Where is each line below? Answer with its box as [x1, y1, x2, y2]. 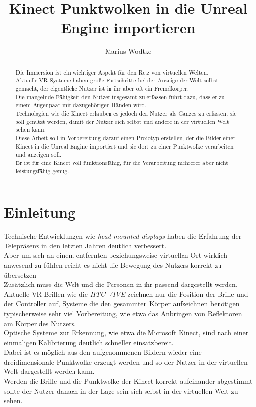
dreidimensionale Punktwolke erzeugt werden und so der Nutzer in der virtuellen [4, 356, 248, 366]
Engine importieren [61, 17, 196, 38]
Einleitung [4, 202, 76, 222]
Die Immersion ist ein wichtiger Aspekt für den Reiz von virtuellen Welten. [15, 68, 209, 76]
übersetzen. [4, 269, 38, 280]
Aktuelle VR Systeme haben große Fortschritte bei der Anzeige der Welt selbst [15, 76, 219, 84]
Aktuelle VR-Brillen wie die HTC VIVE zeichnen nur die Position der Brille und [4, 288, 248, 299]
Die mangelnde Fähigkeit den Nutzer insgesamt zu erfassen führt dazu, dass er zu [15, 92, 225, 101]
